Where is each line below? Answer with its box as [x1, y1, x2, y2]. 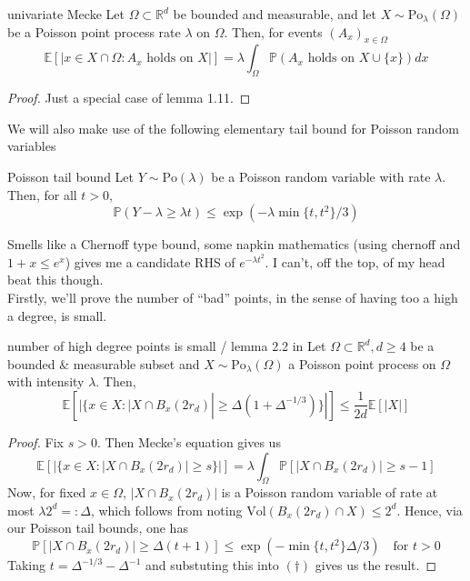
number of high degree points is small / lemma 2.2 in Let [7, 336, 326, 356]
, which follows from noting [90, 500, 243, 519]
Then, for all [7, 185, 77, 204]
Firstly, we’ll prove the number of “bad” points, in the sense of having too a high [7, 287, 458, 306]
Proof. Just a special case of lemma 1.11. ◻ [7, 88, 251, 107]
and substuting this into [145, 556, 279, 575]
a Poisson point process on [288, 354, 436, 373]
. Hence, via [396, 500, 463, 519]
